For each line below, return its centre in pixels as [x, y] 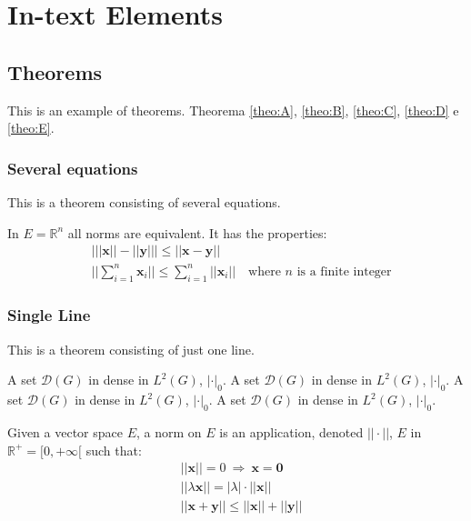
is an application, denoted [291, 431]
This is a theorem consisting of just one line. [131, 349]
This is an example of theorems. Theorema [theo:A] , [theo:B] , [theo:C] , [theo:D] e [233, 110]
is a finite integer [344, 271]
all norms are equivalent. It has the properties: [197, 232]
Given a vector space [65, 431]
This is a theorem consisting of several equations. [144, 201]
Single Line [49, 315]
